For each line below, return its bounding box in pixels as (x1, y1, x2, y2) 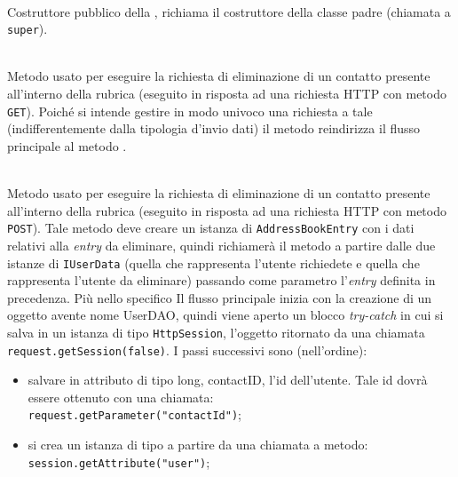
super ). (7, 20, 48, 38)
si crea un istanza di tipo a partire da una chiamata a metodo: (28, 435, 368, 454)
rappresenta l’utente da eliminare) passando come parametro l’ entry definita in (7, 271, 436, 290)
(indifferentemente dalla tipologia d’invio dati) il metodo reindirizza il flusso (7, 119, 421, 138)
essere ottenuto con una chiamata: (28, 387, 214, 406)
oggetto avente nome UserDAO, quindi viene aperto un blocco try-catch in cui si (7, 306, 444, 324)
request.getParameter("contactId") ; (28, 405, 241, 424)
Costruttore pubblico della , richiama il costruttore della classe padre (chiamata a (7, 2, 451, 20)
